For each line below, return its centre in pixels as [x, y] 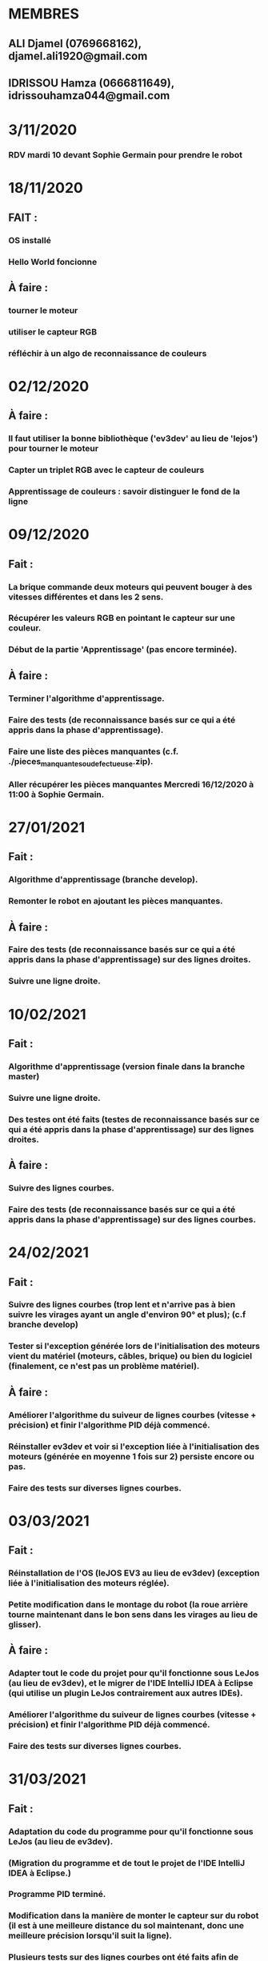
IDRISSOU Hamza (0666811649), [91, 83]
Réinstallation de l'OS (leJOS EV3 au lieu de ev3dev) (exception [134, 1573]
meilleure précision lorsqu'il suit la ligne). [90, 1935]
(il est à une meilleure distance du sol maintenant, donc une [126, 1926]
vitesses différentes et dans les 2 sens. [86, 597]
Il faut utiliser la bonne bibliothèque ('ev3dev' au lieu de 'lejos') [133, 438]
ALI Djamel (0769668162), [75, 44]
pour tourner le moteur [53, 449]
